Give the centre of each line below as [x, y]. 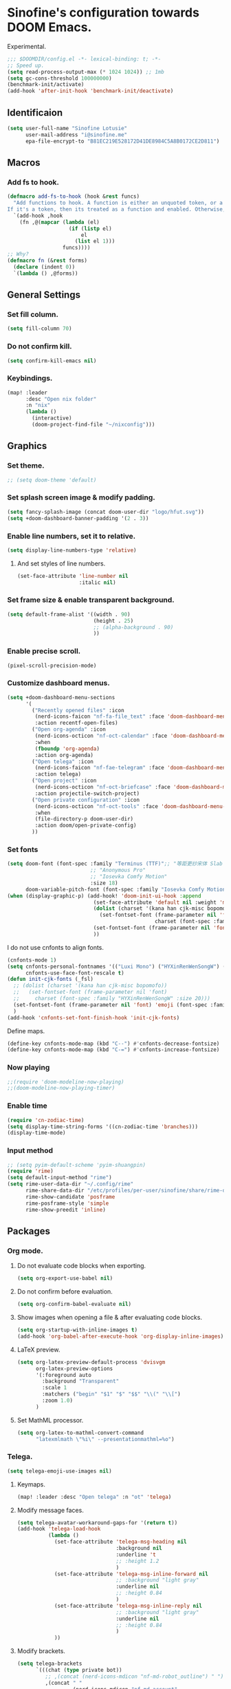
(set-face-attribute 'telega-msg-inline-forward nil [131, 1574]
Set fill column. [33, 314]
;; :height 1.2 [137, 1561]
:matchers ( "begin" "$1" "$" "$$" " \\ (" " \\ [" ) [111, 1394]
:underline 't [136, 1555]
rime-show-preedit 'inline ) [66, 1210]
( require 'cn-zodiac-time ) [46, 1120]
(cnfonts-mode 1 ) [32, 960]
